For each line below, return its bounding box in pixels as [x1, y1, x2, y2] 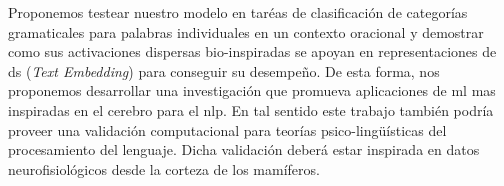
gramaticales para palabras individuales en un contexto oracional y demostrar [8, 21, 484, 42]
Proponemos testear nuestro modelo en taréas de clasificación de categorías [8, 2, 468, 22]
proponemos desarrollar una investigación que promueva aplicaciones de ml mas [8, 80, 496, 101]
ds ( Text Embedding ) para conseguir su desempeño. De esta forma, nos [8, 60, 440, 81]
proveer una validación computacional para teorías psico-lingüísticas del [8, 119, 447, 140]
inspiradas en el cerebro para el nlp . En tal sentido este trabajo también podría [8, 99, 494, 120]
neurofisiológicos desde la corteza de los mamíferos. [8, 158, 320, 179]
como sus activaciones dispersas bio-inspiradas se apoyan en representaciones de [8, 41, 497, 62]
